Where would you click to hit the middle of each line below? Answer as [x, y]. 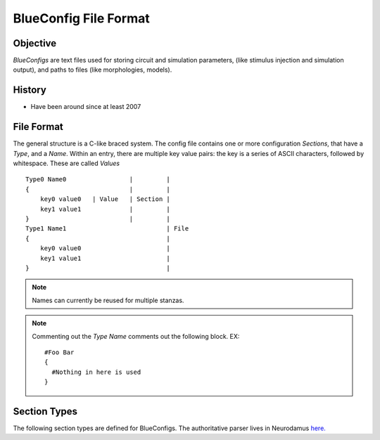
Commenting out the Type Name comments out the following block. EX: [136, 336]
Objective [35, 43]
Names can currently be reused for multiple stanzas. [108, 300]
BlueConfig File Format [82, 18]
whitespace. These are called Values [66, 163]
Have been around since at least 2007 [86, 107]
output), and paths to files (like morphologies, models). [93, 70]
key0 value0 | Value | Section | [105, 199]
